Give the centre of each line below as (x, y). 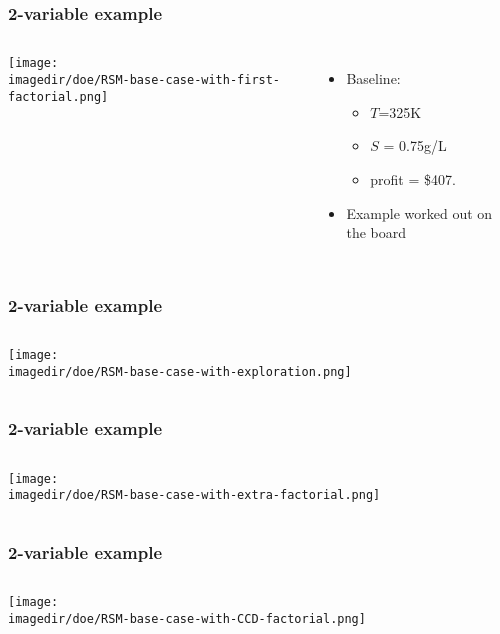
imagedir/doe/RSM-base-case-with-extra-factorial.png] (194, 495)
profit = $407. (413, 179)
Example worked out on (419, 212)
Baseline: (373, 78)
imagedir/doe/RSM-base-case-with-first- (144, 79)
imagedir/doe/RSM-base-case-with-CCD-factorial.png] (187, 618)
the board (376, 232)
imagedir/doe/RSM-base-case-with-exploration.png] (180, 371)
